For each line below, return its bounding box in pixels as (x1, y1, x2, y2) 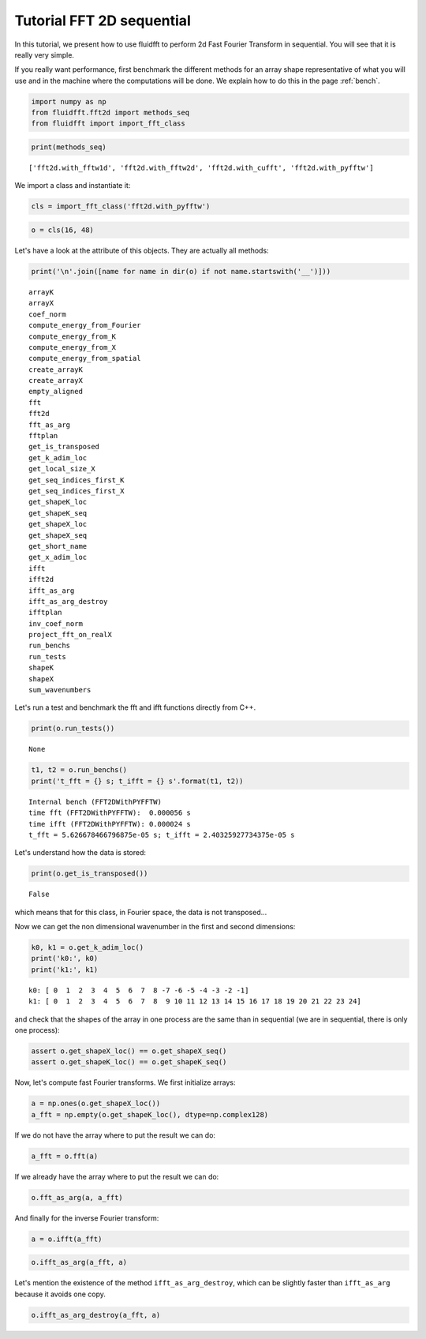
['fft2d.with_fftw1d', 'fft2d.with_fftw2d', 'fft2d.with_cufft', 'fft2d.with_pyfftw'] (28, 163, 374, 173)
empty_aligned (28, 387, 83, 396)
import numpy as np (31, 97, 106, 106)
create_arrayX (28, 376, 83, 385)
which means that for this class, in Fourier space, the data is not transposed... (14, 907, 267, 917)
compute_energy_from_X (28, 343, 117, 351)
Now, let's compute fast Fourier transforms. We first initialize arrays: (14, 1078, 236, 1087)
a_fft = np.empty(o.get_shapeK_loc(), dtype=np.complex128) (31, 1110, 269, 1119)
